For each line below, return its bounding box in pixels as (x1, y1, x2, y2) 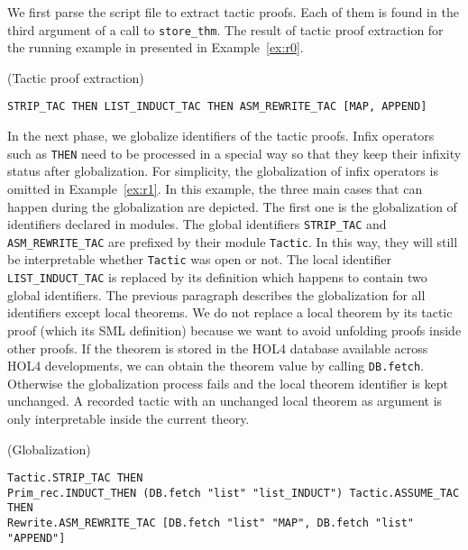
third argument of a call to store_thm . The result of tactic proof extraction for (7, 20, 444, 39)
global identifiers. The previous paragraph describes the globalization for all (7, 285, 426, 304)
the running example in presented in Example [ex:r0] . (7, 38, 304, 57)
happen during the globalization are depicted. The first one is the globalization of (7, 197, 457, 215)
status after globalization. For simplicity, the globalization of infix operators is (7, 161, 438, 180)
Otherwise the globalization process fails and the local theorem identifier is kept (7, 373, 448, 392)
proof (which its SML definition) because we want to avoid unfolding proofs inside (7, 320, 462, 339)
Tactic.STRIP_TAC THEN (7, 472, 143, 485)
